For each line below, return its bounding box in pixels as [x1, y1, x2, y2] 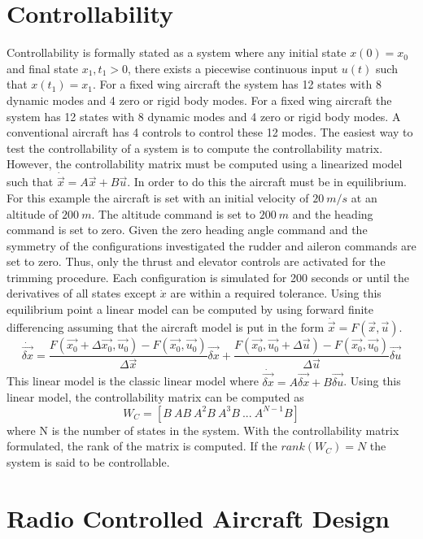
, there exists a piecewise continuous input [127, 59, 338, 76]
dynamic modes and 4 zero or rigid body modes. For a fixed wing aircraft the [7, 91, 392, 108]
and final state [7, 59, 78, 76]
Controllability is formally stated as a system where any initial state [7, 44, 347, 61]
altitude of [7, 205, 59, 222]
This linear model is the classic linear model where [7, 372, 259, 389]
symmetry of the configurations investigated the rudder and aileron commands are [7, 237, 416, 254]
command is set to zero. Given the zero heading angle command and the [7, 221, 368, 238]
